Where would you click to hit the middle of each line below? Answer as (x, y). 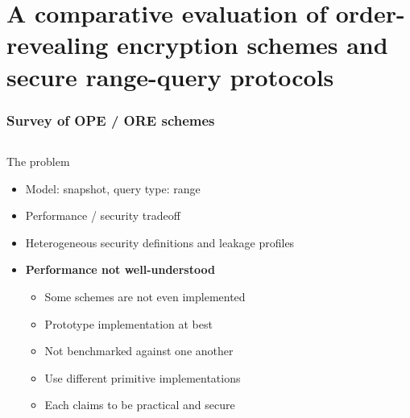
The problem (38, 161)
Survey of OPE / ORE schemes (111, 120)
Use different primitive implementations (143, 377)
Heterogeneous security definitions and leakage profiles (160, 242)
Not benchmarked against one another (139, 351)
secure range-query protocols (170, 76)
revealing (58, 45)
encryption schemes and (253, 45)
